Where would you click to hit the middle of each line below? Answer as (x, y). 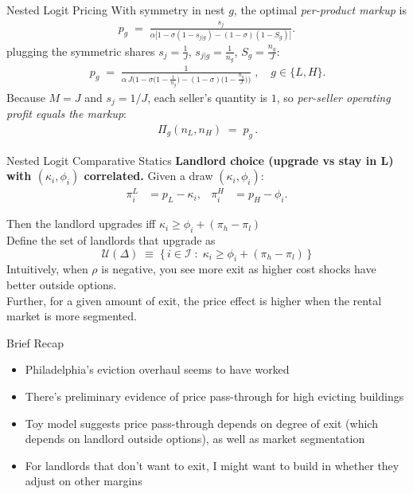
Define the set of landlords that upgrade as (111, 239)
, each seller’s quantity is (208, 97)
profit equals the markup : (66, 114)
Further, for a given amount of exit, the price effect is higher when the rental (194, 300)
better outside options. (62, 284)
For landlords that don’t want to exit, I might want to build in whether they (212, 465)
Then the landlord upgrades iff (81, 223)
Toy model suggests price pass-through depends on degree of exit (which (201, 423)
